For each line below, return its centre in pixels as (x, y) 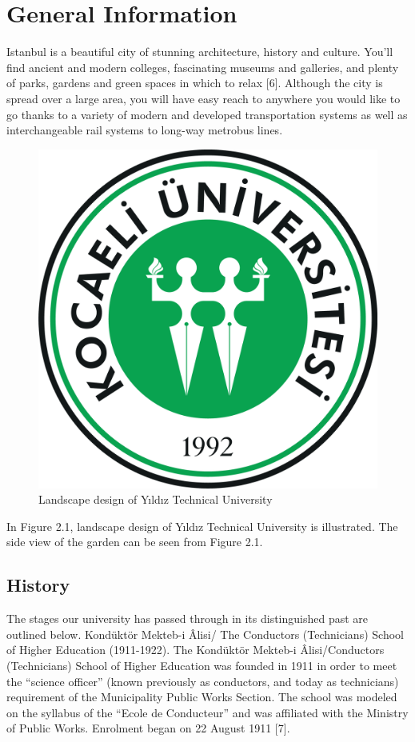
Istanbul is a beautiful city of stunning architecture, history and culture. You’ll (200, 52)
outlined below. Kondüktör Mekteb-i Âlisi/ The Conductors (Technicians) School (205, 634)
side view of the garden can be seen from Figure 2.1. (135, 542)
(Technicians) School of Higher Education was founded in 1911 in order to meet (202, 666)
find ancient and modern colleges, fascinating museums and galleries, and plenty (203, 67)
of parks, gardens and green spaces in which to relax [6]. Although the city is (195, 83)
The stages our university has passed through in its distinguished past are (188, 618)
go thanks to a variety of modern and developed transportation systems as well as (207, 114)
